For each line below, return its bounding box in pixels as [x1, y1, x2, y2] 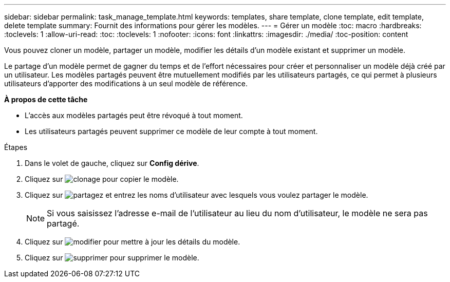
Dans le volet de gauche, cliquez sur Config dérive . [25, 159, 199, 167]
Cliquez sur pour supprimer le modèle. [25, 253, 199, 262]
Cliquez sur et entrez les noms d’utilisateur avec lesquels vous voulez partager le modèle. [25, 191, 368, 199]
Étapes [4, 143, 28, 152]
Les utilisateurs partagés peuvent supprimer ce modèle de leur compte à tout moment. [25, 127, 318, 136]
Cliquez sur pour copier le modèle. [25, 175, 179, 183]
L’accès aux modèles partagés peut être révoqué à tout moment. [25, 111, 243, 120]
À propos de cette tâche [4, 95, 88, 104]
